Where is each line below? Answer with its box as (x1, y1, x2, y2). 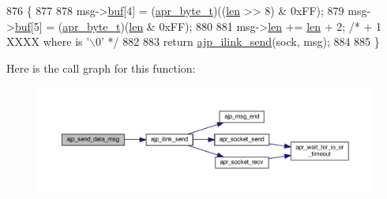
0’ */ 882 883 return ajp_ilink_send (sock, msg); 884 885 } (96, 33, 380, 50)
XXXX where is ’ (6, 33, 90, 50)
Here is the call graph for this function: (6, 59, 196, 76)
